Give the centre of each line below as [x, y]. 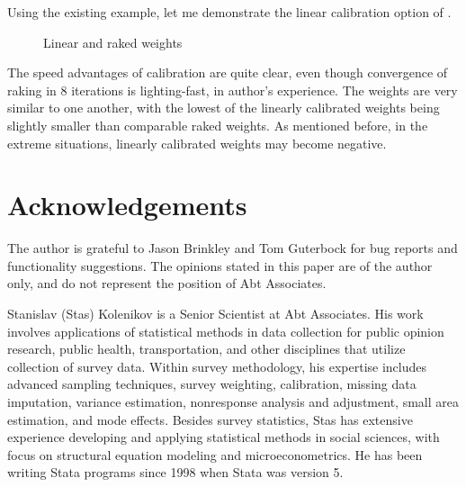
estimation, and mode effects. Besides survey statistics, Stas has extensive [210, 419]
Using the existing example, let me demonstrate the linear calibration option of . [229, 12]
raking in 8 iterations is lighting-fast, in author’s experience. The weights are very [233, 90]
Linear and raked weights [113, 42]
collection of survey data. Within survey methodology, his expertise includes [217, 366]
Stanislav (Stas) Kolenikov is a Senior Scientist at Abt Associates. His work [215, 314]
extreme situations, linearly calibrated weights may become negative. [197, 143]
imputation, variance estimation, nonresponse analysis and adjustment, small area [233, 402]
